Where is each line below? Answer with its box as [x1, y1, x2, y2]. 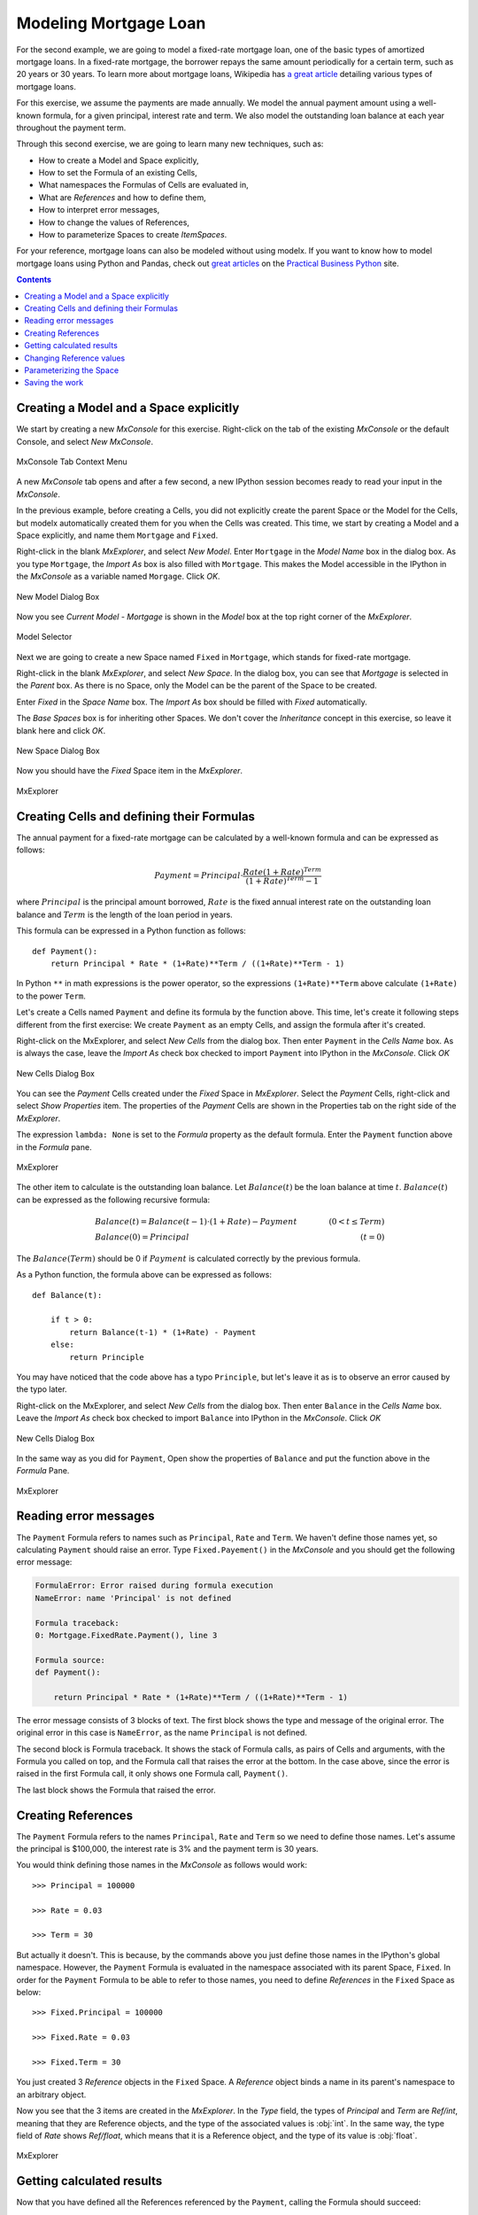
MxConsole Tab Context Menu [16, 456, 127, 467]
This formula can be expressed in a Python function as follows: [16, 926, 247, 937]
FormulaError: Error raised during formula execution [35, 1581, 274, 1590]
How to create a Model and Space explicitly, [38, 155, 199, 166]
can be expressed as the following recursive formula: [16, 1194, 211, 1205]
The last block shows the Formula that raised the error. [16, 1784, 216, 1795]
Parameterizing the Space [24, 364, 119, 376]
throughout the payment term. [16, 122, 127, 133]
